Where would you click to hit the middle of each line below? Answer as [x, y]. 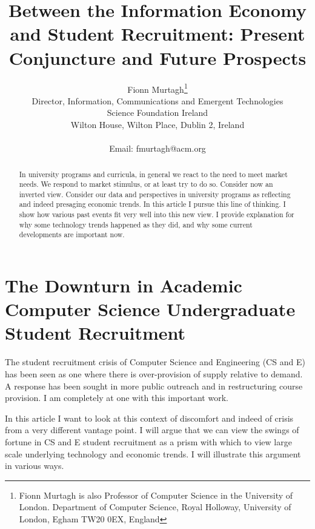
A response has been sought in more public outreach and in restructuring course [154, 386]
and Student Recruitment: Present [157, 34]
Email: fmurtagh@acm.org [157, 148]
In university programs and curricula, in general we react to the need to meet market [153, 174]
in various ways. [35, 466]
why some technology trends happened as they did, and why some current [136, 224]
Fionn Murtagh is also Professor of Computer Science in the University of [156, 495]
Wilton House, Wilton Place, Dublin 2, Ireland [157, 124]
